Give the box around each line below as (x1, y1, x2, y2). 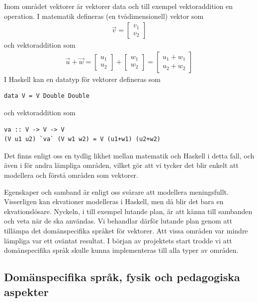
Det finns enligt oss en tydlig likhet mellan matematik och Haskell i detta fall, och (4, 150, 255, 160)
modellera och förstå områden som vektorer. (4, 170, 138, 180)
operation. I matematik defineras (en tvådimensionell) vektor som (4, 10, 204, 21)
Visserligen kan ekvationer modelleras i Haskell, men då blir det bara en (4, 196, 224, 207)
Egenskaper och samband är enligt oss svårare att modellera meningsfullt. (4, 186, 229, 197)
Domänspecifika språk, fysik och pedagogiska (4, 269, 240, 285)
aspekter (4, 284, 49, 299)
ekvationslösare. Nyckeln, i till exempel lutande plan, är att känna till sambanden (4, 206, 253, 216)
